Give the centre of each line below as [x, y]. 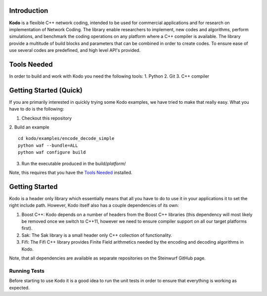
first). [27, 228]
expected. [19, 288]
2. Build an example [29, 127]
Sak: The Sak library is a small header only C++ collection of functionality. [97, 235]
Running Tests [27, 271]
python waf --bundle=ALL [48, 145]
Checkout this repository [46, 118]
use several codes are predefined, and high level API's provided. [75, 50]
